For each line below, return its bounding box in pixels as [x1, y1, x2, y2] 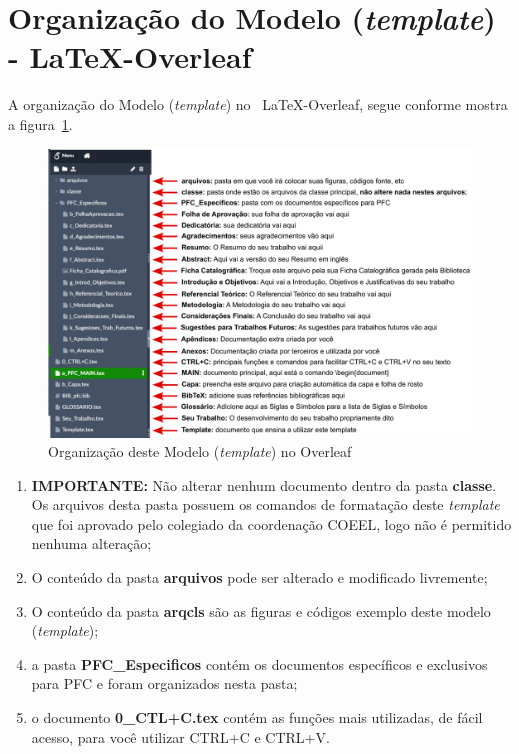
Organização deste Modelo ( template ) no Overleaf [48, 441, 352, 462]
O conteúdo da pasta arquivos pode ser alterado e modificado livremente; [31, 567, 488, 588]
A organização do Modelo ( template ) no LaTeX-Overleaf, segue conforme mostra [8, 94, 508, 115]
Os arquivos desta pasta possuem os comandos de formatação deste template [31, 494, 500, 515]
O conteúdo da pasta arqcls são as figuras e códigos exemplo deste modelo [31, 600, 491, 621]
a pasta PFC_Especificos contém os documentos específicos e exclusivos [31, 653, 488, 674]
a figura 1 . [8, 113, 73, 134]
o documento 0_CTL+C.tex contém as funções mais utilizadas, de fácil [31, 707, 483, 728]
